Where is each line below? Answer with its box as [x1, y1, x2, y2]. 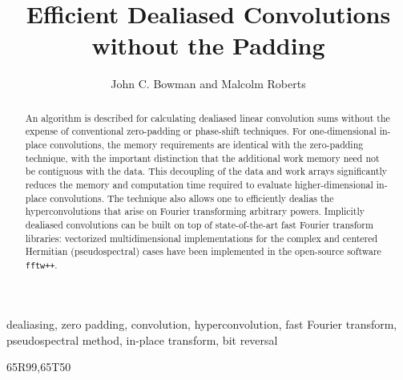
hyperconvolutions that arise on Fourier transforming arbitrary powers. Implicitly [25, 204, 365, 218]
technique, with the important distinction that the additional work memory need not [25, 151, 380, 164]
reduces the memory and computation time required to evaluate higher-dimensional [25, 177, 373, 191]
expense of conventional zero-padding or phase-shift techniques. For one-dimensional [25, 124, 377, 138]
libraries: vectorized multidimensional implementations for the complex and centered [25, 231, 378, 245]
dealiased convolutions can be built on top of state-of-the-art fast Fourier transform [25, 217, 373, 231]
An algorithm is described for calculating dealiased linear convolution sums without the [25, 111, 390, 124]
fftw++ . [25, 257, 58, 271]
